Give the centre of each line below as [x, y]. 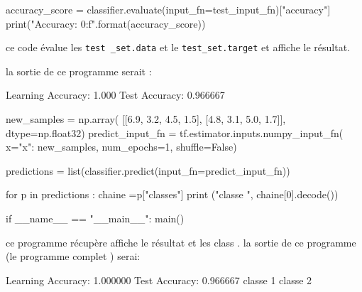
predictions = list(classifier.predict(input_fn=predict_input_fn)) [148, 170]
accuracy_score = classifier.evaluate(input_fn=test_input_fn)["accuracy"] [168, 9]
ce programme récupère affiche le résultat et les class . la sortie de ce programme [181, 242]
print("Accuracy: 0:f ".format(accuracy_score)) [106, 23]
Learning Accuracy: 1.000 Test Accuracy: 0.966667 [115, 95]
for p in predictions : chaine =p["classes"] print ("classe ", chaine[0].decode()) [172, 194]
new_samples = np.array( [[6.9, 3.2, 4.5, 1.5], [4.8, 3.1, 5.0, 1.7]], [146, 119]
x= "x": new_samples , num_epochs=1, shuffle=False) [121, 147]
